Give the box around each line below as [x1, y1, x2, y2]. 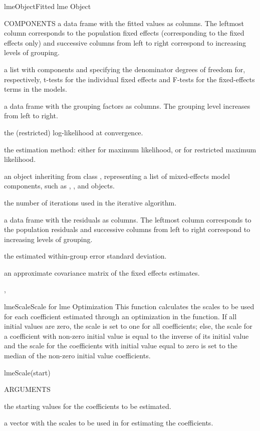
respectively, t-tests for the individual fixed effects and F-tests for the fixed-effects [4, 74, 255, 84]
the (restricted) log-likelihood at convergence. [4, 127, 143, 137]
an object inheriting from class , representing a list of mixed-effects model [4, 170, 230, 181]
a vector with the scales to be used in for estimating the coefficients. [4, 417, 213, 428]
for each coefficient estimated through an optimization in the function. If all [4, 311, 237, 321]
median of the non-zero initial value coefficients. [4, 350, 151, 361]
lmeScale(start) [4, 367, 51, 377]
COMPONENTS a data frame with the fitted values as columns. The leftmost [4, 18, 244, 28]
